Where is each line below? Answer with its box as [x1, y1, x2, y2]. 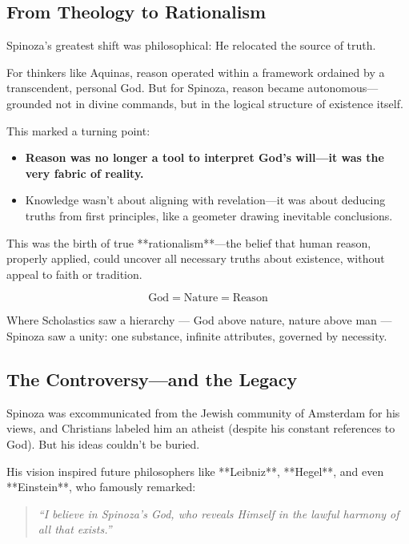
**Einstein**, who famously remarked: [6, 478, 196, 495]
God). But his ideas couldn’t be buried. [6, 435, 200, 452]
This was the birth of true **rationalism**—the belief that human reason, [6, 234, 371, 251]
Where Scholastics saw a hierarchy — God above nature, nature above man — [6, 312, 392, 328]
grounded [6, 95, 52, 111]
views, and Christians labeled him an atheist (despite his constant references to [6, 420, 395, 437]
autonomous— [307, 79, 379, 96]
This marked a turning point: [6, 122, 150, 139]
